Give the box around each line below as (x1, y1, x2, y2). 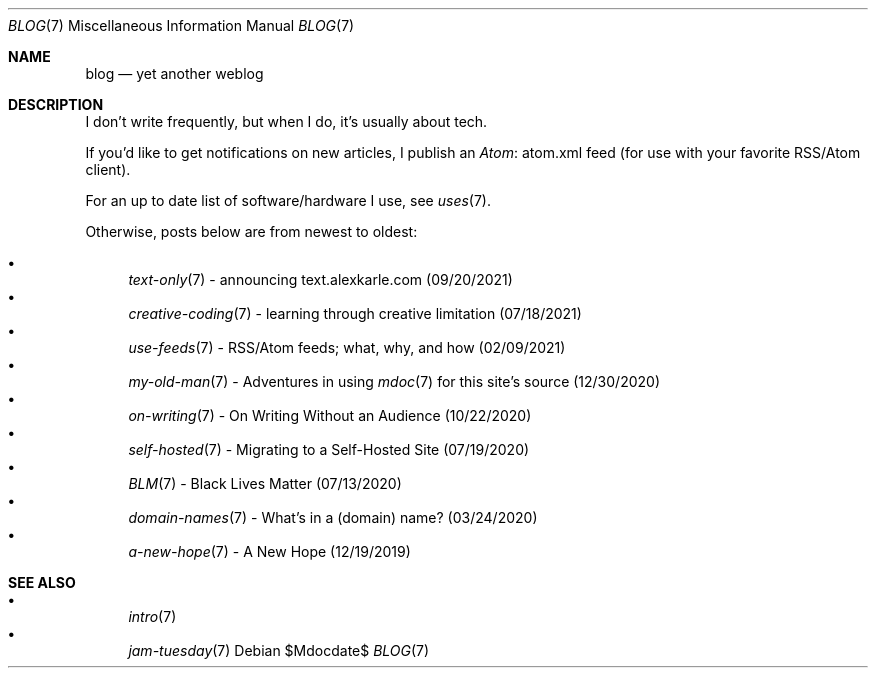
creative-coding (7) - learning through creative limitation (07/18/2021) (128, 305, 582, 322)
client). (85, 161, 131, 178)
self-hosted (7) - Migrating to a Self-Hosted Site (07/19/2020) (128, 441, 530, 458)
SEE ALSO (8, 574, 76, 591)
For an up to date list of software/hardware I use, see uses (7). (85, 192, 492, 209)
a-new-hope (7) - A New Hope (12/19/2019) (128, 543, 411, 560)
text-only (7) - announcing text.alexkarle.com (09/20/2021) (128, 271, 513, 288)
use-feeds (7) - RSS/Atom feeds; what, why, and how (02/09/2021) (128, 339, 566, 356)
